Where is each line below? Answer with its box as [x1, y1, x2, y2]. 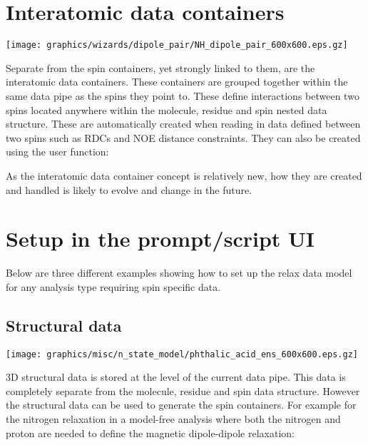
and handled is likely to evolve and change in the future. [6, 182, 252, 197]
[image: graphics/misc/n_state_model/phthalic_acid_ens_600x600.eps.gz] [6, 349, 358, 359]
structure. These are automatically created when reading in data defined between [6, 116, 361, 131]
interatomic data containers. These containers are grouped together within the [6, 74, 348, 89]
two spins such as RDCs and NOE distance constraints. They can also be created [6, 130, 361, 145]
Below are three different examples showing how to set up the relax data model [6, 265, 352, 280]
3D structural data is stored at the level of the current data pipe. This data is [6, 369, 346, 384]
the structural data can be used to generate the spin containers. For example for [6, 397, 357, 412]
